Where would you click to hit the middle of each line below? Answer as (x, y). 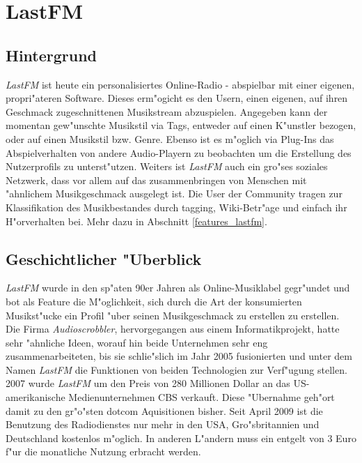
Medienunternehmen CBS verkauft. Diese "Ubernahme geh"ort (202, 397)
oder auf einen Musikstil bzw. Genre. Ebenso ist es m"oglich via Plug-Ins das (170, 138)
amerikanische (36, 397)
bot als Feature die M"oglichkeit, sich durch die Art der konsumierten (154, 301)
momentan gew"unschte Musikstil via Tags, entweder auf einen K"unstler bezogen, (181, 125)
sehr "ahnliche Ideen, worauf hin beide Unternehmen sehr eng (137, 342)
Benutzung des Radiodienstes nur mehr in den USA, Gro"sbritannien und (163, 424)
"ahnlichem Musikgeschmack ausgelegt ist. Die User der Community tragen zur (174, 193)
